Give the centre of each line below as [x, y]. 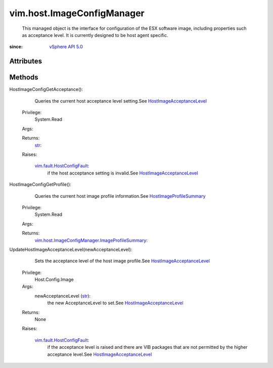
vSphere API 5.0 [66, 47]
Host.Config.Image [54, 280]
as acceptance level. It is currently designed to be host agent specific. [95, 35]
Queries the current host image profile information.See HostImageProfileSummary [120, 196]
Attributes [26, 61]
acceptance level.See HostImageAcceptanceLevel [100, 354]
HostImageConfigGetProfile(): [40, 185]
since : [16, 47]
